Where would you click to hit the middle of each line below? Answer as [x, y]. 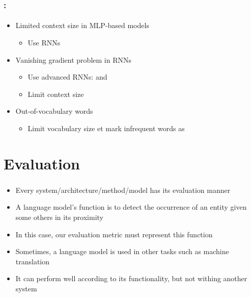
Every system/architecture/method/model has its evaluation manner [123, 190]
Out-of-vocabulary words [54, 111]
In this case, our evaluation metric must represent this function [114, 234]
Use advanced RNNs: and [67, 77]
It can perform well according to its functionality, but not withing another [131, 278]
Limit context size [56, 94]
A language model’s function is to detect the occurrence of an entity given [131, 207]
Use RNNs [44, 43]
